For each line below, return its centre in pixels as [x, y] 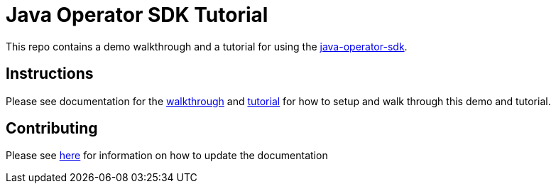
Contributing [52, 129]
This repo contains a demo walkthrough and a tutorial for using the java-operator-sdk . [207, 46]
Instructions [50, 74]
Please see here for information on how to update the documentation [167, 156]
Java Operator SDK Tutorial [137, 15]
